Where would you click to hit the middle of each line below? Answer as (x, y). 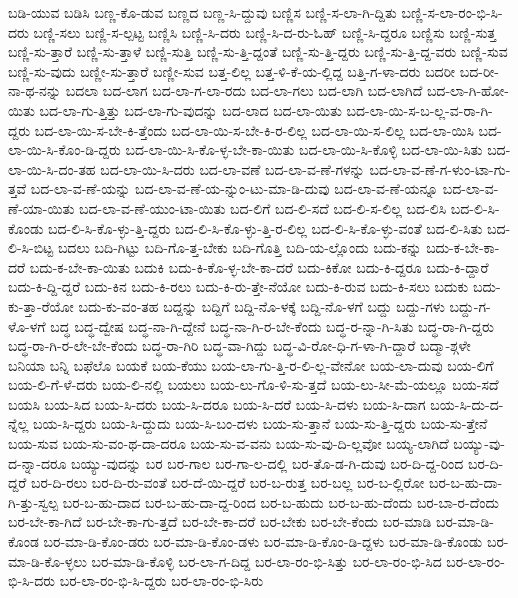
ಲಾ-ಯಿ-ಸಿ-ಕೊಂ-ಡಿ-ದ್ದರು (64, 149)
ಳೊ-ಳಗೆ (27, 325)
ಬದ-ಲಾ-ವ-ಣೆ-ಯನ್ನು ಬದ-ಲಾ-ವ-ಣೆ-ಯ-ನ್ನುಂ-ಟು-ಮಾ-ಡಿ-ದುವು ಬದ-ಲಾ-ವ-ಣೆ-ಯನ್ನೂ (234, 188)
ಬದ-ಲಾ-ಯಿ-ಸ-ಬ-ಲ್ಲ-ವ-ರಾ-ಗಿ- (419, 109)
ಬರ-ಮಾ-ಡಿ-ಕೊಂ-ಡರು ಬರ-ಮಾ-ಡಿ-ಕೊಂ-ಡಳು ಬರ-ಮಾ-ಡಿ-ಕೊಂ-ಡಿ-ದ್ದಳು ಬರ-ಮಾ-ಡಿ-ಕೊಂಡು (263, 541)
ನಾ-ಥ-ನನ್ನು (35, 90)
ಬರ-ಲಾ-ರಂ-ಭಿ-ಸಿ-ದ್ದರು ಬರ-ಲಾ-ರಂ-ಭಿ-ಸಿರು (161, 580)
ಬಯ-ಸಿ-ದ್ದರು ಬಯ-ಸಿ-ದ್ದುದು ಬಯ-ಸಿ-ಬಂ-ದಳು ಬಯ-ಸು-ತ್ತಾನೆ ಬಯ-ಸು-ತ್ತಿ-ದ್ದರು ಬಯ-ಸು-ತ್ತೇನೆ (260, 423)
